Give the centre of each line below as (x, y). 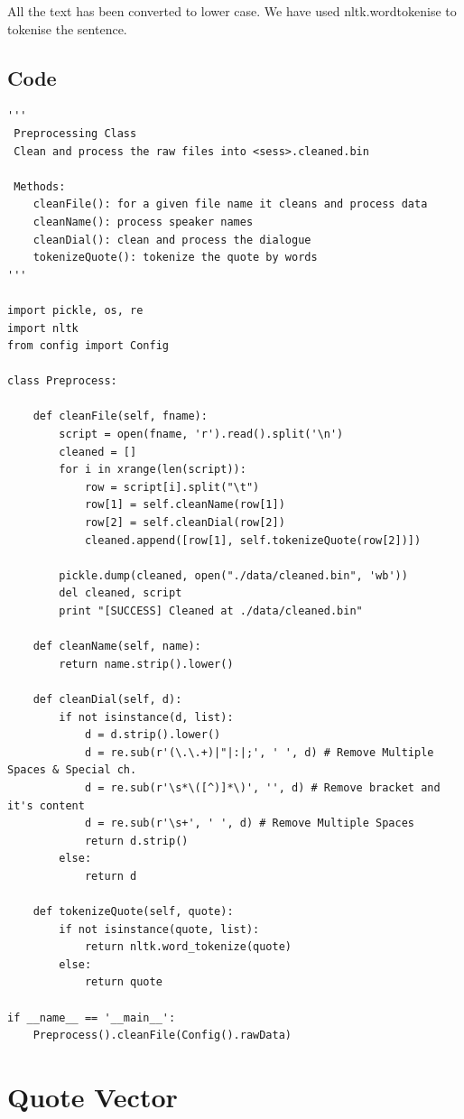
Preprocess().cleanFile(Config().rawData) (162, 1036)
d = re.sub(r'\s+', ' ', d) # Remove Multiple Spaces (250, 823)
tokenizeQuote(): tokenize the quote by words (175, 258)
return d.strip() (136, 841)
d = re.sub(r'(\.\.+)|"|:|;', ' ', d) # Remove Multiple (259, 752)
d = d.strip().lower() (153, 735)
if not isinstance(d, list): (146, 717)
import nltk (43, 328)
